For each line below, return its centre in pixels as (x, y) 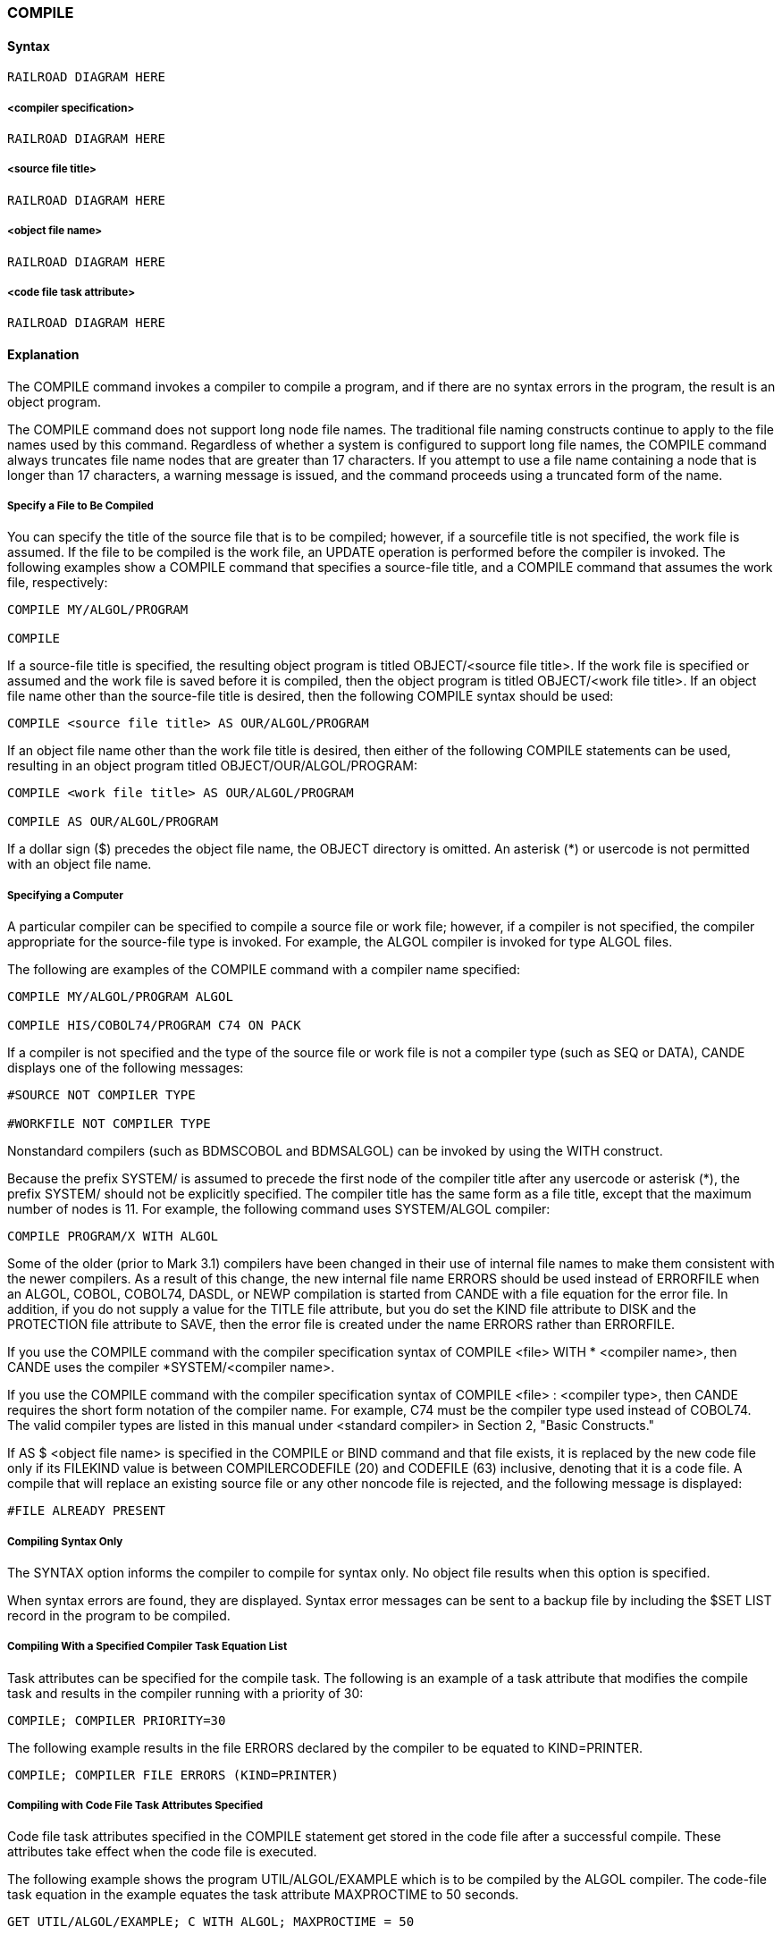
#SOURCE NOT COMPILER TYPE (101, 1095)
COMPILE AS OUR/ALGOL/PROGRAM (113, 822)
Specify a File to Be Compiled (80, 505)
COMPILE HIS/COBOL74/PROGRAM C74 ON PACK (154, 1026)
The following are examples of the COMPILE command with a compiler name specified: (264, 970)
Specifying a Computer (65, 895)
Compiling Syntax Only (65, 1541)
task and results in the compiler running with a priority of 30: (185, 1693)
